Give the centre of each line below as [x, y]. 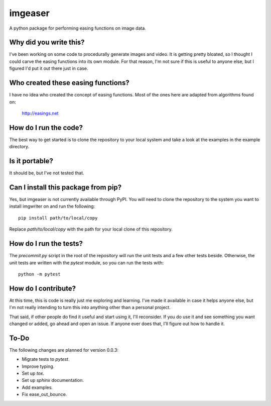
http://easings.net [40, 113]
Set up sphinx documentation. [53, 380]
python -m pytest [39, 274]
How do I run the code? [46, 127]
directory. [19, 147]
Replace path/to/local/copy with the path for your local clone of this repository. [91, 229]
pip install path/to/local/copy [58, 218]
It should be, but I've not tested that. [47, 173]
